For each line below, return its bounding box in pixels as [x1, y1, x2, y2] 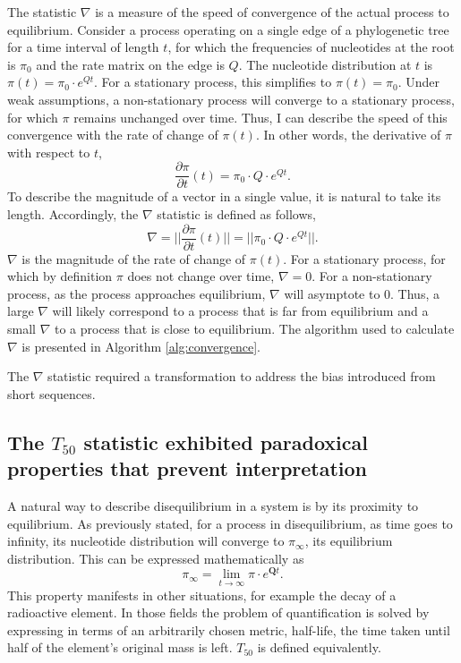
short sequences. [7, 384, 96, 403]
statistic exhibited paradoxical [83, 428, 368, 455]
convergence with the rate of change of [7, 125, 218, 144]
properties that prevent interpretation [7, 455, 368, 482]
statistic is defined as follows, [157, 205, 316, 223]
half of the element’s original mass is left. [7, 638, 233, 657]
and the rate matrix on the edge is [36, 55, 225, 73]
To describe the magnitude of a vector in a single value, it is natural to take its [7, 187, 441, 206]
